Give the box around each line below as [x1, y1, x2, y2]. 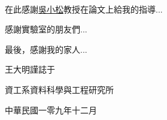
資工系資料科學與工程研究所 [5, 83, 114, 95]
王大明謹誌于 [5, 63, 55, 76]
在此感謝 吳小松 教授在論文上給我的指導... [5, 2, 163, 15]
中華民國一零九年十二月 [5, 103, 97, 116]
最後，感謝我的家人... [5, 43, 87, 55]
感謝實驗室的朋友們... [5, 23, 87, 35]
